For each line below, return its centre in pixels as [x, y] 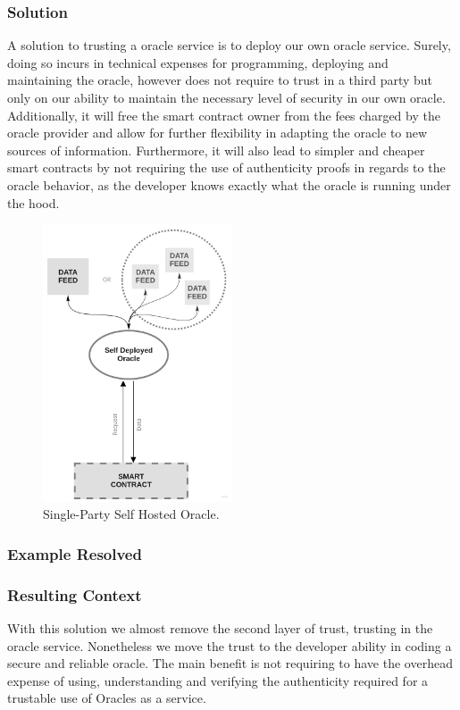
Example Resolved [75, 553]
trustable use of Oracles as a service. [107, 698]
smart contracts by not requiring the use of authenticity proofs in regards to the [226, 167]
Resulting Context [75, 594]
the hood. [33, 202]
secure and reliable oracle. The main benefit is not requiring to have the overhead [230, 663]
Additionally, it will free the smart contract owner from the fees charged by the [224, 115]
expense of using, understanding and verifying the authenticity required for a [218, 680]
